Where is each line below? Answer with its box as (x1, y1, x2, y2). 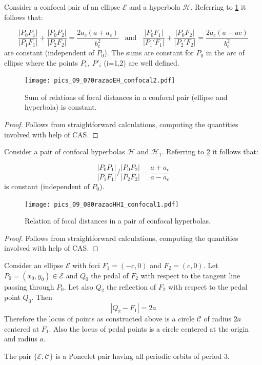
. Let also (64, 281, 93, 292)
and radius (4, 333, 37, 344)
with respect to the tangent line (140, 270, 240, 280)
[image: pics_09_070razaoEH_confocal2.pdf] (25, 77, 175, 85)
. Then (31, 292, 52, 302)
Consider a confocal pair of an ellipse (4, 2, 120, 12)
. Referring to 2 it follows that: (162, 146, 258, 157)
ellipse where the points (4, 57, 78, 68)
